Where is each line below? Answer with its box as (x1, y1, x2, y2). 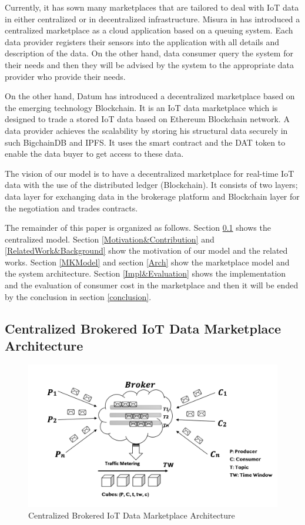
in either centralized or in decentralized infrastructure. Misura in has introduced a (5, 12, 300, 25)
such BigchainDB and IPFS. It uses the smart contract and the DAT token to (5, 136, 286, 148)
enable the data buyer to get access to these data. (5, 147, 184, 160)
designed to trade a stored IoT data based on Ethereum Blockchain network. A (5, 113, 290, 125)
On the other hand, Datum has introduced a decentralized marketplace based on (5, 90, 295, 102)
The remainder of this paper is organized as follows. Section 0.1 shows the (5, 221, 271, 234)
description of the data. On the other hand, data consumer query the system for (5, 47, 293, 59)
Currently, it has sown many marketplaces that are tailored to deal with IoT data (5, 1, 299, 13)
